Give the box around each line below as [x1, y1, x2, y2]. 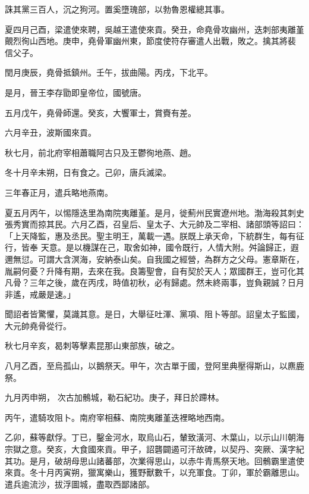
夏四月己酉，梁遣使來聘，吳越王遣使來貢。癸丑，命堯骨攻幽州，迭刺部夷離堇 [5, 23, 304, 35]
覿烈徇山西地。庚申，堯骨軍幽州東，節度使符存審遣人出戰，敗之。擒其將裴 [5, 35, 296, 47]
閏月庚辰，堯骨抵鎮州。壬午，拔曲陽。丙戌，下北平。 [5, 66, 213, 79]
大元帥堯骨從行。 [5, 319, 71, 332]
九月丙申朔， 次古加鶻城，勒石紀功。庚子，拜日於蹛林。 [5, 391, 224, 404]
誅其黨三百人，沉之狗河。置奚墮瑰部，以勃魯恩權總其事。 [5, 3, 229, 15]
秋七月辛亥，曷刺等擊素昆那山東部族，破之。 [5, 339, 179, 352]
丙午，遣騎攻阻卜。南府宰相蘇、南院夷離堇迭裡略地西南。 [5, 411, 229, 423]
